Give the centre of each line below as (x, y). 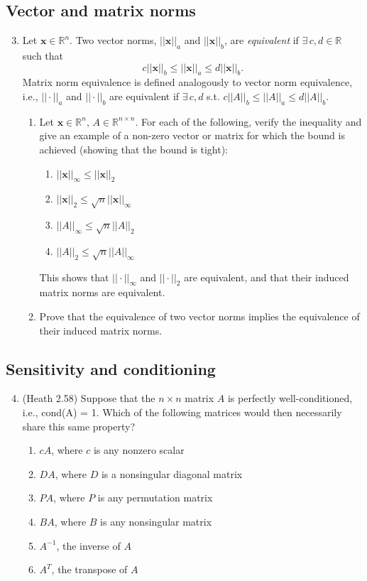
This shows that (74, 277)
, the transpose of (89, 569)
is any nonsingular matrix (156, 521)
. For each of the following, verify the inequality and (248, 121)
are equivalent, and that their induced (267, 277)
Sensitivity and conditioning (111, 368)
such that (43, 55)
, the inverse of (88, 545)
